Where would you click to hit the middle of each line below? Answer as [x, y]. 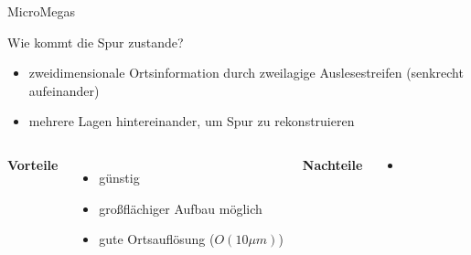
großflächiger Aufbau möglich [181, 208]
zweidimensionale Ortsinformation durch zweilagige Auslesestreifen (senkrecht [246, 73]
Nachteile [332, 164]
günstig [119, 177]
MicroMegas [42, 11]
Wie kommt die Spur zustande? [96, 42]
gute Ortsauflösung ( [157, 239]
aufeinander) [64, 90]
